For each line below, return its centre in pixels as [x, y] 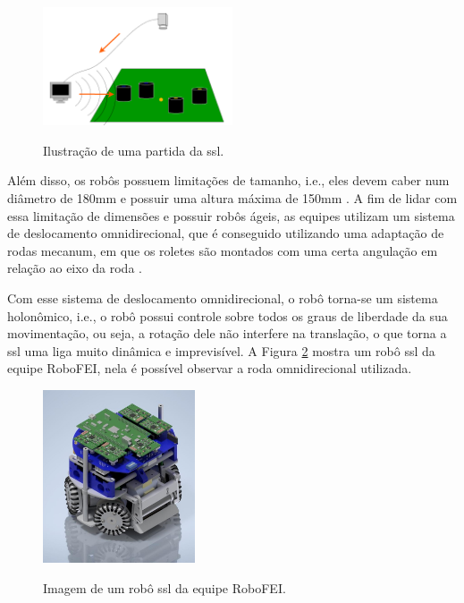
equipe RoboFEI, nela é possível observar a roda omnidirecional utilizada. [210, 368]
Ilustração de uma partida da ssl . [134, 150]
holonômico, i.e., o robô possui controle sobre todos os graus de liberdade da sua [228, 315]
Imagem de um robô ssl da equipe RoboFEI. [165, 587]
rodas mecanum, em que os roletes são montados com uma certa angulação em [223, 250]
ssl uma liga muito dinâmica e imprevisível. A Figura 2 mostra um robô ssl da [221, 350]
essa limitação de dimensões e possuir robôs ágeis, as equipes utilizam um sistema [231, 215]
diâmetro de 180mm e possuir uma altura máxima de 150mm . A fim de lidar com [232, 198]
